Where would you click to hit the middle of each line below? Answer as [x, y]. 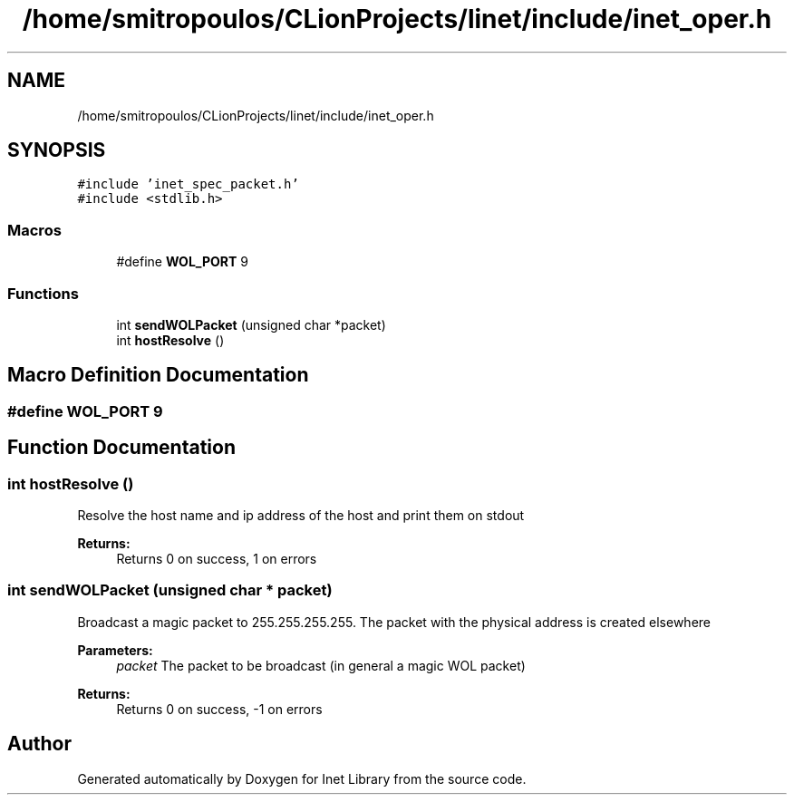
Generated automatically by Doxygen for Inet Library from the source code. [302, 778]
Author [39, 744]
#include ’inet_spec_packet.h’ [188, 184]
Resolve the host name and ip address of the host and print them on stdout [301, 515]
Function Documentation [121, 448]
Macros [34, 230]
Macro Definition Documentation [158, 375]
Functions [43, 293]
